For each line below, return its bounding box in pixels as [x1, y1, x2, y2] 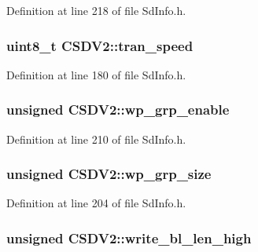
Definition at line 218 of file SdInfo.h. [6, 2, 186, 18]
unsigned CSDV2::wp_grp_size [6, 164, 212, 184]
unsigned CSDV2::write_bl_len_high [6, 228, 252, 247]
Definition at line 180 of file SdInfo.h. [6, 66, 186, 82]
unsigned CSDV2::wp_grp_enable [6, 100, 230, 119]
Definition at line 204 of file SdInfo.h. [6, 195, 186, 211]
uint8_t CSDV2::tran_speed [6, 35, 193, 55]
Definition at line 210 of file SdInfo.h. [6, 130, 186, 147]
